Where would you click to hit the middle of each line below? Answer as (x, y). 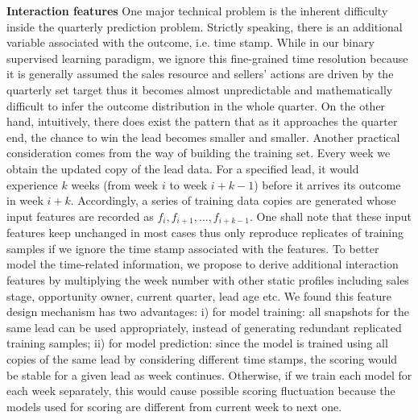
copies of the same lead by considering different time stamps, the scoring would (202, 358)
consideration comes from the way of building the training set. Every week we (199, 153)
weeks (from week (115, 184)
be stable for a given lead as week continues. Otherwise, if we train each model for (209, 374)
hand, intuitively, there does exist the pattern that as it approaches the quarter (202, 121)
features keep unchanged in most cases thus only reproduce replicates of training (205, 233)
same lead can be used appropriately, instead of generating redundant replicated (204, 327)
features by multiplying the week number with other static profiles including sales (208, 279)
